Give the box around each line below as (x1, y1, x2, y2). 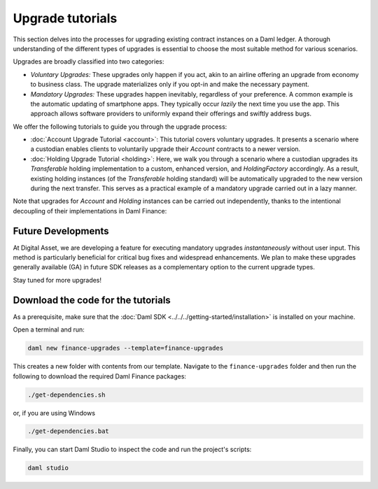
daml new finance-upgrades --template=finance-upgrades (27, 344, 224, 353)
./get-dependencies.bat (27, 427, 110, 435)
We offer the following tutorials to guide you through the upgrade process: (13, 122, 227, 131)
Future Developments (13, 225, 109, 237)
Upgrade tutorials (13, 10, 118, 26)
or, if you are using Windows (13, 409, 96, 417)
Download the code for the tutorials (13, 294, 171, 306)
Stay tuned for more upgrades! (13, 276, 101, 284)
